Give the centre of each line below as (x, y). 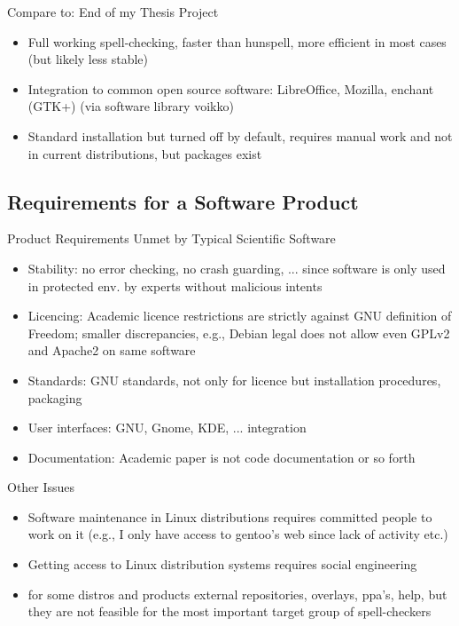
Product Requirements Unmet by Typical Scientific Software (171, 238)
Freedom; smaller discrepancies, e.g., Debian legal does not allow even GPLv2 (239, 333)
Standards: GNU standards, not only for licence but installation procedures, (234, 380)
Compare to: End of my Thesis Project (113, 12)
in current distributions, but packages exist (145, 153)
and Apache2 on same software (112, 350)
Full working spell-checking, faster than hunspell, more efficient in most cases (237, 41)
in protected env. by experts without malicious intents (175, 285)
